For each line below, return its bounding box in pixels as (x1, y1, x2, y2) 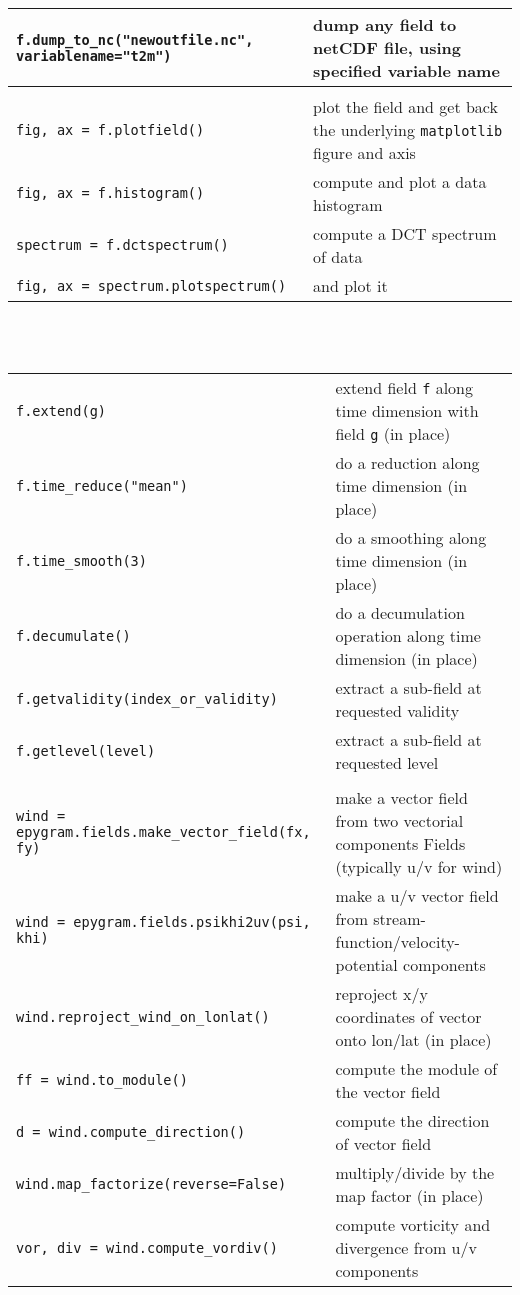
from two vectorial (335, 809, 464, 833)
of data (313, 245, 363, 268)
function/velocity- (335, 930, 460, 954)
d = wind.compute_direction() (16, 1124, 246, 1141)
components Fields (335, 832, 466, 856)
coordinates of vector (335, 1005, 482, 1029)
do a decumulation (335, 601, 465, 625)
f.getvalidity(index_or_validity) (16, 691, 278, 708)
